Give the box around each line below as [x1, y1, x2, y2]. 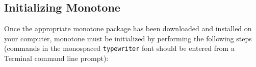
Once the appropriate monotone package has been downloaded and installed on [4, 23, 252, 34]
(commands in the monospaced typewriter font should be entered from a [4, 43, 235, 53]
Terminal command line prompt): [4, 53, 109, 63]
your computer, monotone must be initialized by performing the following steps [4, 33, 252, 43]
